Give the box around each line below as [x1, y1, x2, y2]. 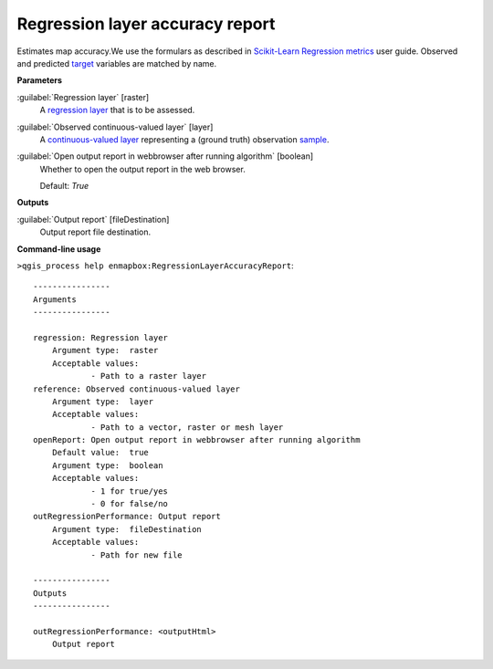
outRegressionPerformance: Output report [33, 511, 221, 522]
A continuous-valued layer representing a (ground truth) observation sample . [39, 133, 330, 145]
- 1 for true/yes [90, 486, 169, 497]
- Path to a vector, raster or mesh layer [90, 422, 284, 433]
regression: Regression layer [33, 332, 169, 342]
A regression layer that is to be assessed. [39, 105, 195, 116]
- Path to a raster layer [90, 371, 207, 382]
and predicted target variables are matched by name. [16, 57, 217, 68]
